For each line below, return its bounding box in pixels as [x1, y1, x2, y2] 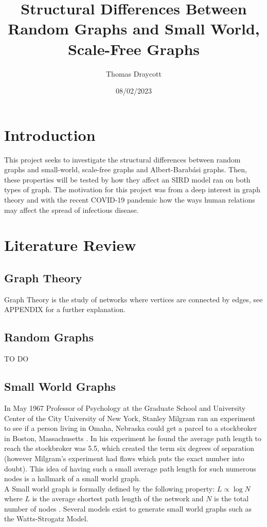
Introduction [4, 124, 96, 145]
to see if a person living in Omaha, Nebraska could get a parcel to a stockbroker [4, 423, 257, 433]
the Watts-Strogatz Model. [4, 513, 88, 524]
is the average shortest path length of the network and [32, 493, 204, 504]
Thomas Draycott [105, 68, 162, 79]
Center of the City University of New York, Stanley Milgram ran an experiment [4, 412, 256, 423]
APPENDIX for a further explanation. [4, 304, 126, 315]
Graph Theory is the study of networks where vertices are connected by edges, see [4, 294, 263, 304]
